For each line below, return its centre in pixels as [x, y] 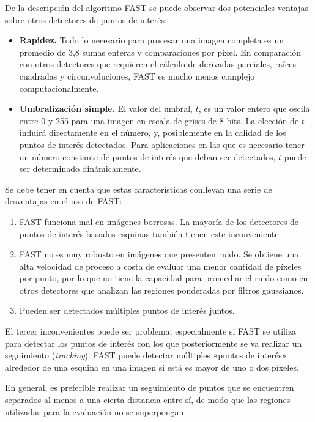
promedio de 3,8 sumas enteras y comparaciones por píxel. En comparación [160, 52]
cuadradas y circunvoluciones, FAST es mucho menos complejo [137, 76]
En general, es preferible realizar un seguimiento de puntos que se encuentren [150, 387]
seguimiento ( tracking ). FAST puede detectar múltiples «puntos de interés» [146, 355]
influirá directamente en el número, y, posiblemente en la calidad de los [153, 132]
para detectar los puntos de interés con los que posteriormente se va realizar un [154, 343]
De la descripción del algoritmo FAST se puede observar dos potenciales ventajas [157, 7]
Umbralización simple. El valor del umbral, [106, 109]
